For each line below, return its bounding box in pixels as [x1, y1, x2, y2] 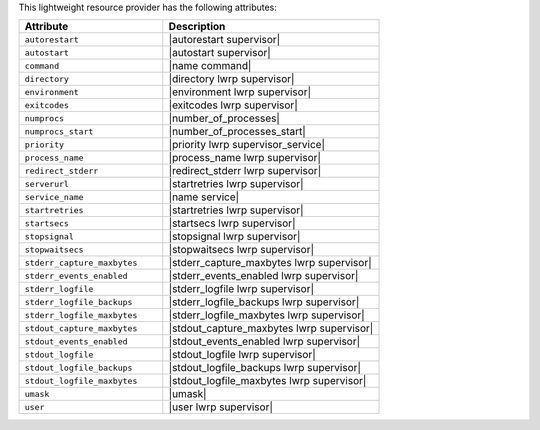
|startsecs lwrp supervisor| [168, 216, 296, 230]
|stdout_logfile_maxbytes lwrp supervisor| [168, 374, 367, 388]
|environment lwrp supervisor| [168, 85, 312, 99]
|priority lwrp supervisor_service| [168, 138, 325, 152]
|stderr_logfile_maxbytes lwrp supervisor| [168, 308, 365, 322]
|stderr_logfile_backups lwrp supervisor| [168, 295, 360, 309]
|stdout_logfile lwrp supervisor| [168, 348, 316, 362]
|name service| [168, 190, 240, 204]
